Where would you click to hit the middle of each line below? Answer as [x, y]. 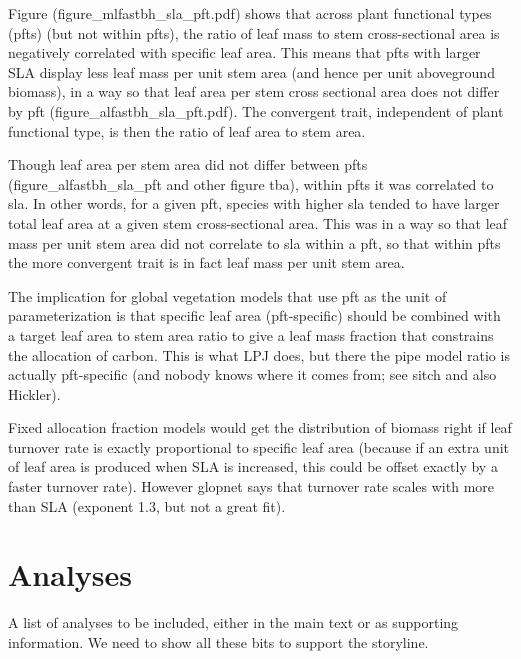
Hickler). [34, 393]
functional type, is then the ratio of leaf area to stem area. [187, 130]
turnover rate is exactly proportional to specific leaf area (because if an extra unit [259, 446]
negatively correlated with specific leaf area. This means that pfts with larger [244, 52]
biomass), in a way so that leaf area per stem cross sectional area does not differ [254, 91]
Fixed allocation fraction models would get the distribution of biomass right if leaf [260, 427]
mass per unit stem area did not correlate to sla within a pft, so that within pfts [254, 242]
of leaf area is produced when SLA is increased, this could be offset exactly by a [253, 466]
